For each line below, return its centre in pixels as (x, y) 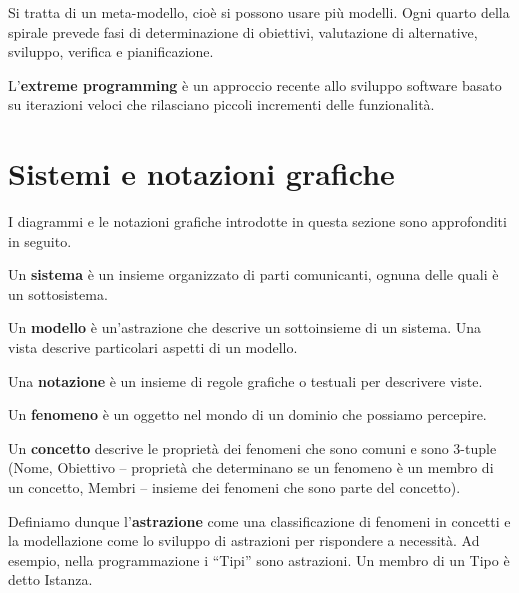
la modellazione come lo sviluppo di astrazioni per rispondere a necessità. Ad (244, 540)
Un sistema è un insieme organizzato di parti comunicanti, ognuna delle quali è (253, 274)
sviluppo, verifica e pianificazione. (111, 51)
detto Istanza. (50, 579)
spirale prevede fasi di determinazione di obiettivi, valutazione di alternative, (243, 31)
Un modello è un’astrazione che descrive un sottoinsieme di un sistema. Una (244, 327)
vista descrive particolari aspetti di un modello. (153, 347)
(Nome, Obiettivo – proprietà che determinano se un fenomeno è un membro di (251, 467)
